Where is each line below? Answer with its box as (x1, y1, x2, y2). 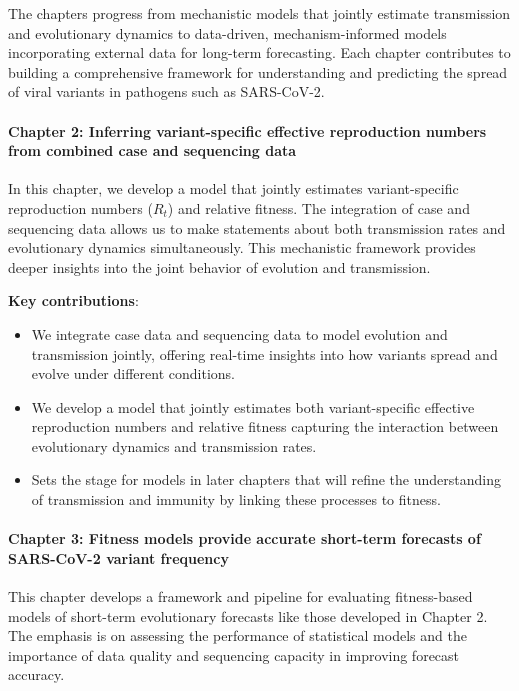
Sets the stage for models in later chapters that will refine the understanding (31, 469, 501, 490)
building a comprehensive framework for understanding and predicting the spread (8, 61, 508, 82)
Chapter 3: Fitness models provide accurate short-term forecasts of (8, 528, 481, 549)
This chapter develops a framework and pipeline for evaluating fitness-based (8, 586, 473, 607)
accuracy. (8, 664, 65, 685)
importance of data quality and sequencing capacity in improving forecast (8, 644, 460, 665)
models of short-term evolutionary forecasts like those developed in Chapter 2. (8, 605, 488, 626)
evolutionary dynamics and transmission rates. (31, 435, 317, 456)
